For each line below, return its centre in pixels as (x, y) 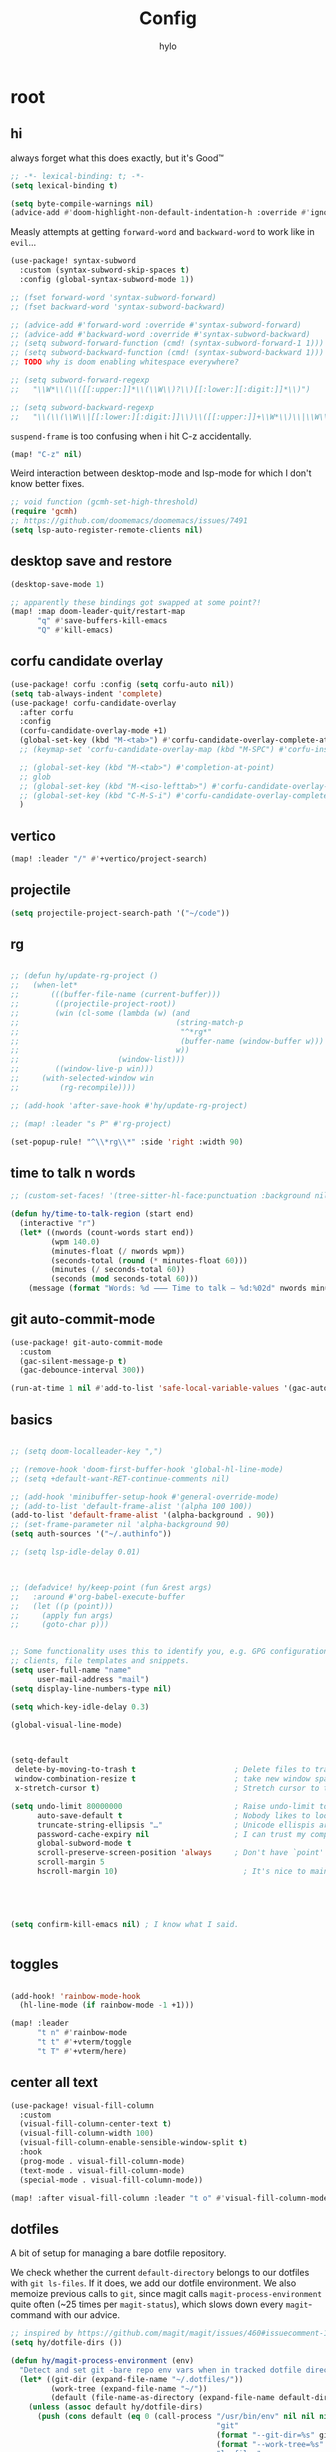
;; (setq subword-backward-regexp (82, 407)
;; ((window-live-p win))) (82, 1069)
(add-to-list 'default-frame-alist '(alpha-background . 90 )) (142, 1515)
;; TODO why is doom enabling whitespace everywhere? (125, 362)
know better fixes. (47, 484)
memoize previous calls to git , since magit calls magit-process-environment (166, 2294)
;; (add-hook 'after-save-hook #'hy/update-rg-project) (129, 1105)
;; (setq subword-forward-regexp (80, 380)
